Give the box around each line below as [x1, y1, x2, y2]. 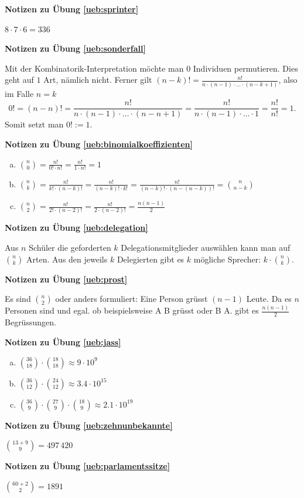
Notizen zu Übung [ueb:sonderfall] [5, 42, 146, 55]
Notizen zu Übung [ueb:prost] [5, 272, 128, 285]
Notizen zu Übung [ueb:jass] [5, 335, 121, 348]
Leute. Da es [246, 292, 292, 305]
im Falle [5, 87, 34, 99]
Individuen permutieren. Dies [193, 62, 298, 74]
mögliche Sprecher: [193, 253, 261, 265]
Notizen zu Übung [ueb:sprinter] [5, 3, 139, 15]
